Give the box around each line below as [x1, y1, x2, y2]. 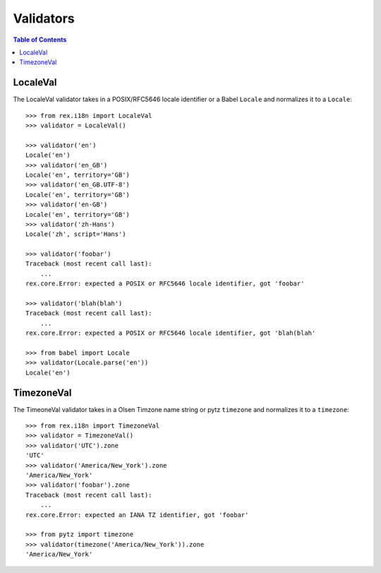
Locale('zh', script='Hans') [25, 230, 126, 238]
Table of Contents [13, 35, 67, 44]
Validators [13, 11, 75, 26]
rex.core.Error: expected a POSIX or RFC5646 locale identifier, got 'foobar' [25, 280, 305, 288]
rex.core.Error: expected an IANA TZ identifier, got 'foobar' [25, 511, 249, 519]
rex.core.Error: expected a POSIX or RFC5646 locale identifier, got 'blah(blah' [25, 329, 316, 337]
